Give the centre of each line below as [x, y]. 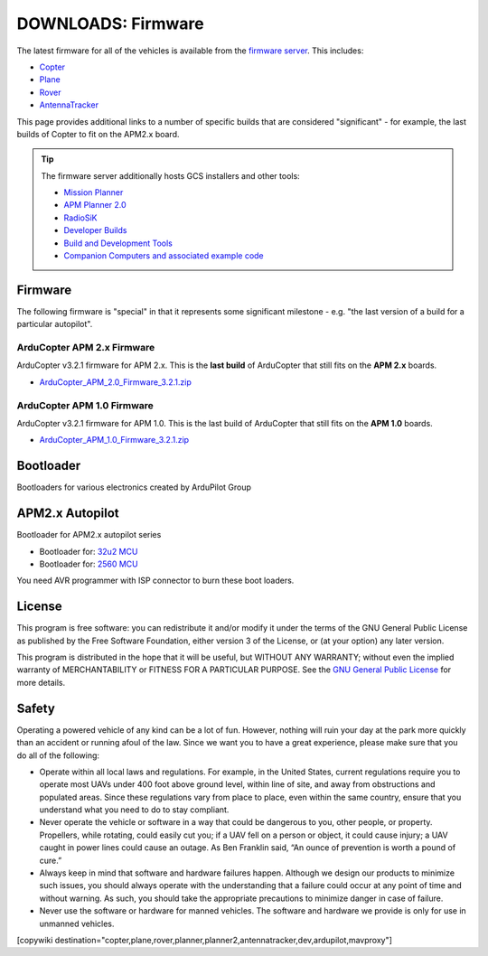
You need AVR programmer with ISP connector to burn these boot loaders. [155, 581]
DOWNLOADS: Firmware [110, 23]
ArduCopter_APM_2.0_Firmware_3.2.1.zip [115, 382]
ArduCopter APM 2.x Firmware [86, 348]
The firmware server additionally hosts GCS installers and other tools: [170, 175]
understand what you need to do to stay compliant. [134, 810]
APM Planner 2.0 [95, 205]
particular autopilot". [55, 324]
